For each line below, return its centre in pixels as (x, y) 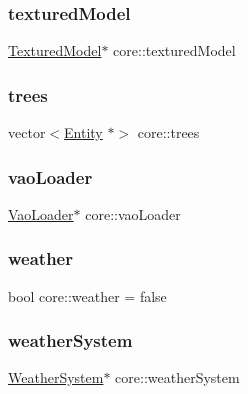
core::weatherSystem (177, 377)
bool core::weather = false (87, 295)
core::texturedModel (174, 50)
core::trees (168, 132)
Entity (83, 132)
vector (27, 132)
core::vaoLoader (133, 213)
